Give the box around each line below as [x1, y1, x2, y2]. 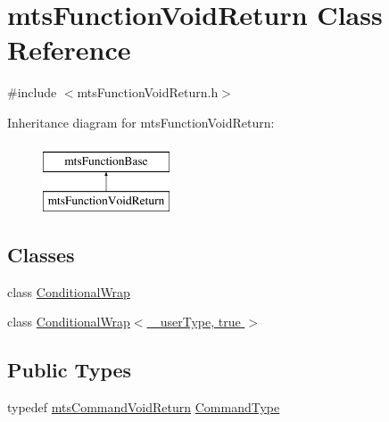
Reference [7, 31, 131, 68]
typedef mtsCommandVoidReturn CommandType [7, 398, 280, 417]
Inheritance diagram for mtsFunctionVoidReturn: [7, 112, 275, 131]
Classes [7, 241, 75, 269]
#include [7, 83, 57, 102]
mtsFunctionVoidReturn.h [77, 83, 219, 102]
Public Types [7, 356, 132, 384]
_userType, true [151, 312, 241, 331]
